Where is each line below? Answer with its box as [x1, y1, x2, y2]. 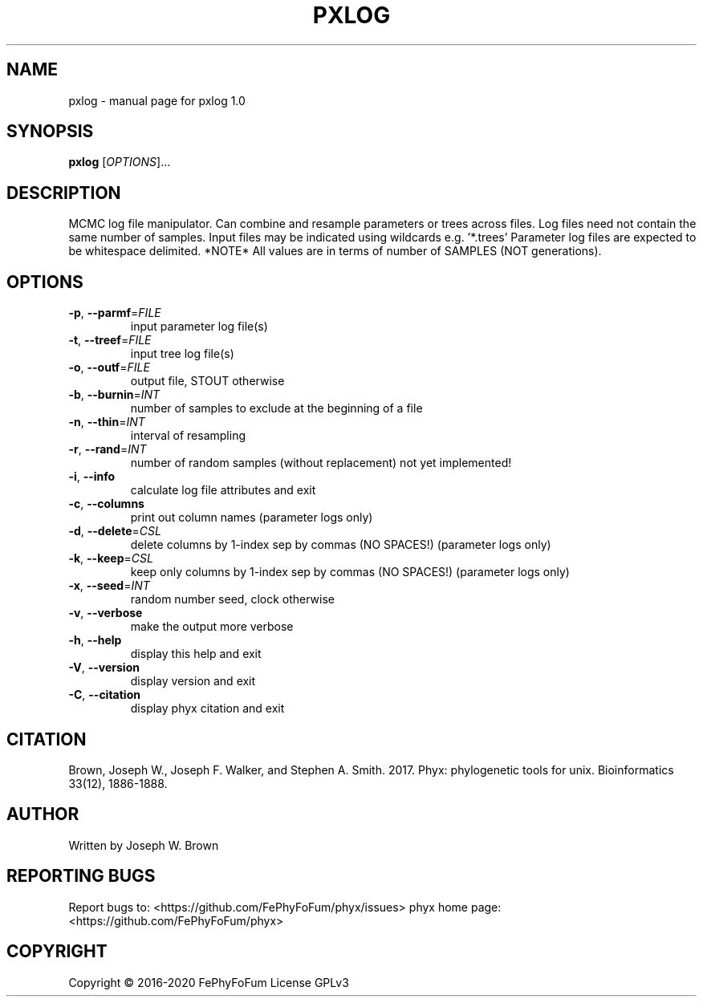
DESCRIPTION [6, 182, 121, 203]
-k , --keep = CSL [68, 551, 153, 566]
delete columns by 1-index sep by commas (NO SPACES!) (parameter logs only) [130, 538, 551, 552]
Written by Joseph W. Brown [68, 838, 219, 852]
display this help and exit [130, 647, 262, 661]
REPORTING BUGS [6, 866, 156, 887]
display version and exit [130, 674, 256, 688]
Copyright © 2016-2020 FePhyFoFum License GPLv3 [68, 975, 349, 989]
